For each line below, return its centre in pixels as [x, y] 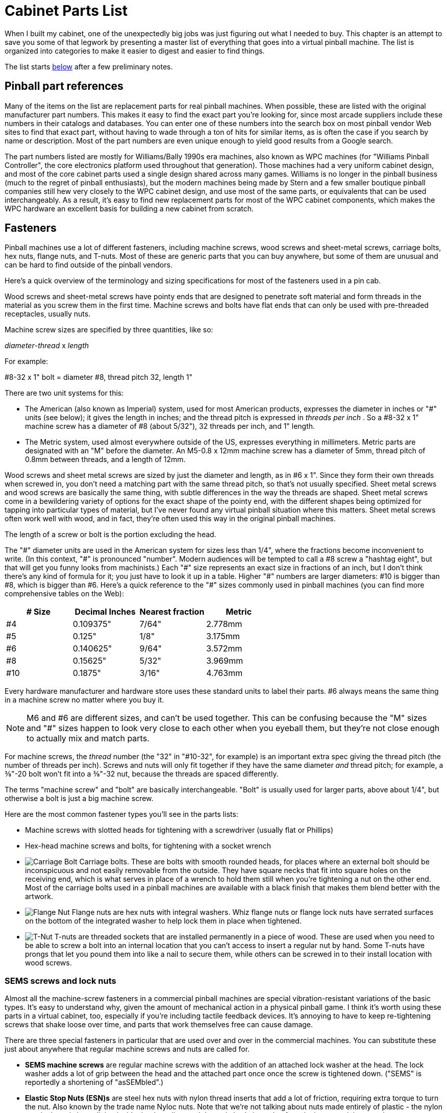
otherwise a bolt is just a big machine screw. [79, 799]
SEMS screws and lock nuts [60, 981]
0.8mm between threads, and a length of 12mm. [105, 459]
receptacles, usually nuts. [48, 314]
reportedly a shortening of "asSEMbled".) [94, 1082]
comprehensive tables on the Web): [64, 594]
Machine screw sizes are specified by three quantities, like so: [109, 330]
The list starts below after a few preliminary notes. [89, 66]
